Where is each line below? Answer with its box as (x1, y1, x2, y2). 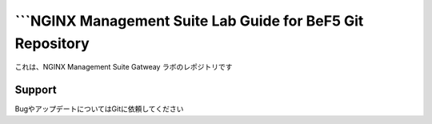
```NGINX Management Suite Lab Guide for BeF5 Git (14, 12, 364, 30)
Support (14, 83, 57, 97)
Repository (14, 34, 90, 52)
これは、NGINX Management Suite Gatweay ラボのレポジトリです (14, 62, 233, 72)
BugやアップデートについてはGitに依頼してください (14, 104, 184, 114)
